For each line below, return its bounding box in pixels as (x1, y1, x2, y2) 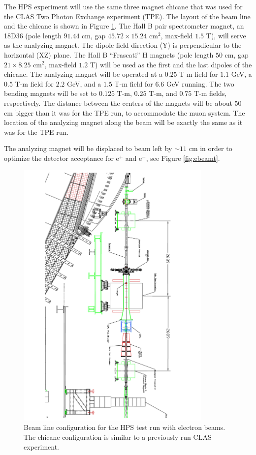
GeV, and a (67, 78, 101, 89)
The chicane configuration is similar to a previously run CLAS (24, 431, 212, 442)
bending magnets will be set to (4, 88, 97, 98)
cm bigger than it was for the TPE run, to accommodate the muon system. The (4, 107, 245, 118)
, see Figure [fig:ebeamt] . (146, 152, 220, 163)
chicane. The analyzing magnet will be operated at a (4, 69, 163, 79)
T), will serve (206, 30, 246, 40)
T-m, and (149, 88, 177, 98)
